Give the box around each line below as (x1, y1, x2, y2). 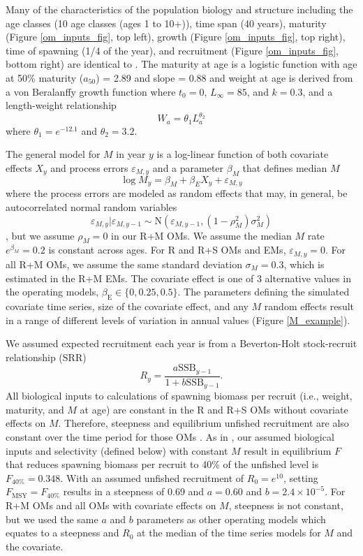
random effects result (264, 298, 355, 313)
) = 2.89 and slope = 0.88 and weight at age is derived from (96, 70, 353, 85)
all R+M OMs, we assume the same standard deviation (6, 256, 242, 271)
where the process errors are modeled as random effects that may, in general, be (6, 186, 348, 200)
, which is (283, 256, 325, 271)
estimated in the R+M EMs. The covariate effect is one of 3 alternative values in (6, 270, 351, 285)
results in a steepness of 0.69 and (63, 484, 205, 499)
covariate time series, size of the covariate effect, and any (6, 298, 249, 313)
